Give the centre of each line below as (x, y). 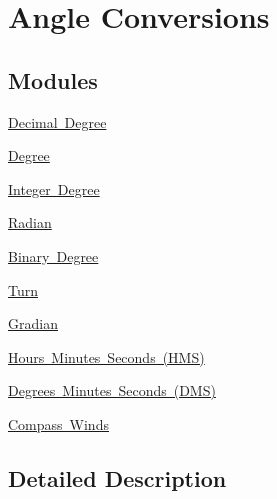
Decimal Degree (57, 121)
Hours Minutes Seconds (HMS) (106, 356)
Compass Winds (58, 423)
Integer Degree (54, 188)
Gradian (33, 323)
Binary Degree (53, 255)
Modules (53, 79)
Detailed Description (117, 477)
